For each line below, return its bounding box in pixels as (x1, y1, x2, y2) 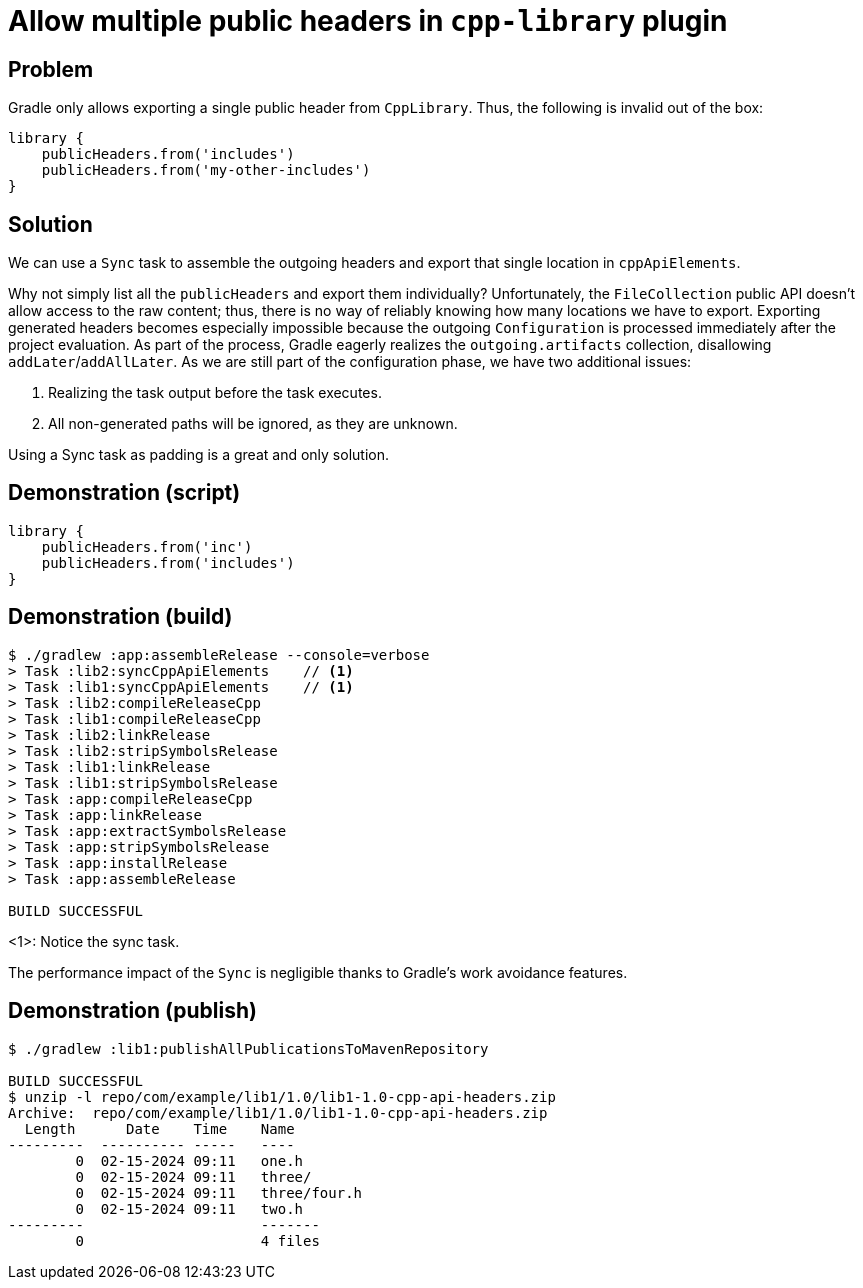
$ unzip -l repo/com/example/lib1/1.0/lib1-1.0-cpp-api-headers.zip (8, 1088, 556, 1105)
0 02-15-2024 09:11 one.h (75, 1152, 304, 1169)
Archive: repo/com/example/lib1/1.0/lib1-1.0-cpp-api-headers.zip (8, 1104, 548, 1121)
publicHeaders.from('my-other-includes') (41, 162, 371, 179)
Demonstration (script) (8, 480, 241, 506)
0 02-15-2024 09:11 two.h (75, 1200, 304, 1217)
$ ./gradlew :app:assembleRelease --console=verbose (8, 646, 430, 663)
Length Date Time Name (24, 1120, 295, 1137)
